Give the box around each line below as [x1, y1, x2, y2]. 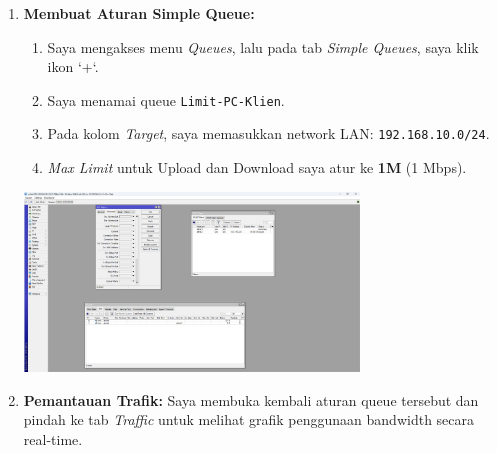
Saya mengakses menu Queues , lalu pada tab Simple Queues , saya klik [47, 36, 479, 57]
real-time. [23, 429, 83, 449]
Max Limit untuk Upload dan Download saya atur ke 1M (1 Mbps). [47, 157, 467, 178]
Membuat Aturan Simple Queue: [23, 3, 255, 23]
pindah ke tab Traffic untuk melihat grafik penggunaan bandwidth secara [23, 409, 475, 430]
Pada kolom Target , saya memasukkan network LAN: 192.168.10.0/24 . [47, 123, 490, 144]
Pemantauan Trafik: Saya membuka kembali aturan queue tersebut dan [23, 389, 479, 410]
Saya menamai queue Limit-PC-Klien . [47, 89, 285, 110]
